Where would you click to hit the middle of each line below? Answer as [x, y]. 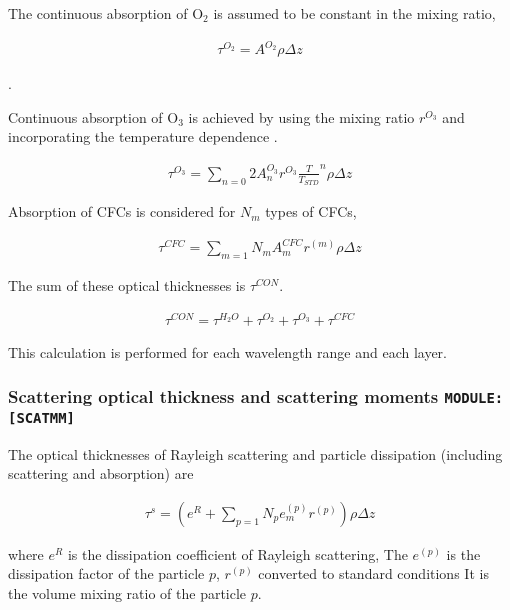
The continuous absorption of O [106, 13]
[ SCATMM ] [41, 417]
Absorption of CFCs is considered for [122, 211]
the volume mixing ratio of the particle [127, 593]
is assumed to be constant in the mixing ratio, [354, 13]
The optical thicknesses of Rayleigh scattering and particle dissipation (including [255, 453]
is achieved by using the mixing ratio [301, 116]
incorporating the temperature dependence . [143, 136]
